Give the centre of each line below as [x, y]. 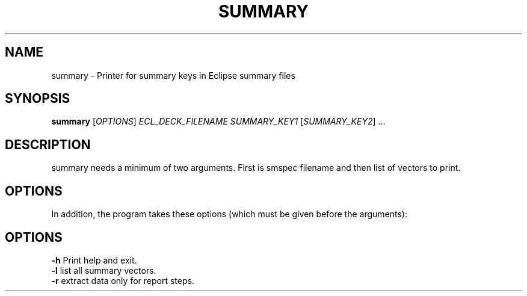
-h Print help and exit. [94, 260]
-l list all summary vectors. [104, 270]
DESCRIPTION [48, 144]
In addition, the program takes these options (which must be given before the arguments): [229, 214]
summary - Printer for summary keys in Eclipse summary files [173, 75]
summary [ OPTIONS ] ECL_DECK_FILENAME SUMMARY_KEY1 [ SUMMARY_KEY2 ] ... [218, 122]
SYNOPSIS [38, 99]
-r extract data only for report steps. [123, 280]
